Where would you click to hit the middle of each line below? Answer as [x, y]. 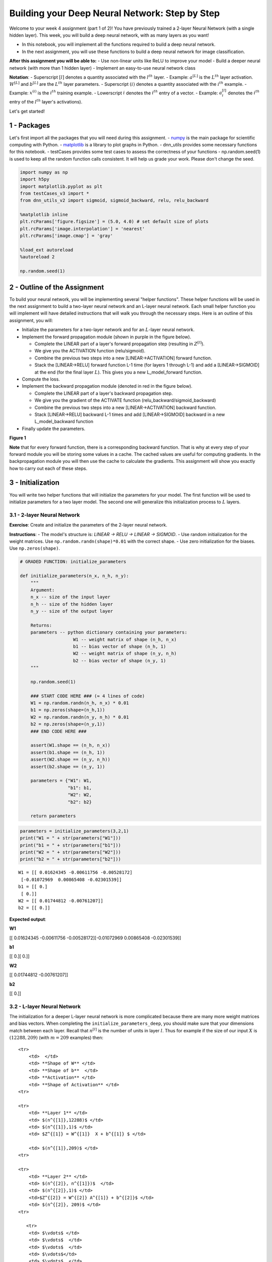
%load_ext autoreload [47, 250]
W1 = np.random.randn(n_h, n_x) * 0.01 [80, 703]
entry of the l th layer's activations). [46, 102]
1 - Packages [30, 125]
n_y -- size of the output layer [72, 611]
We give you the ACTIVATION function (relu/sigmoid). [90, 351]
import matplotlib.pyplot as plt [61, 186]
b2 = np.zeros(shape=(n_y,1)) [68, 724]
